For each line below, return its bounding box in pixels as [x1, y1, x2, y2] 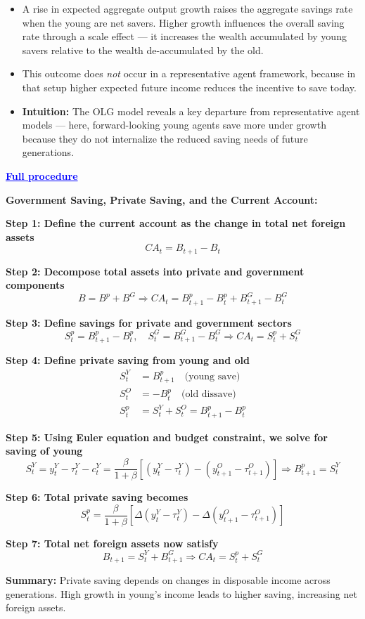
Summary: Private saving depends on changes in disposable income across [6, 573, 331, 587]
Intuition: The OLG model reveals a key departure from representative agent [22, 103, 360, 118]
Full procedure [6, 168, 78, 183]
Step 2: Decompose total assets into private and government [6, 263, 305, 278]
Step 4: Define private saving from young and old [6, 353, 250, 367]
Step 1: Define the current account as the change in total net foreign [6, 216, 346, 230]
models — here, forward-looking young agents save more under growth [22, 117, 326, 132]
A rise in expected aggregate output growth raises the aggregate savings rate [22, 1, 353, 15]
